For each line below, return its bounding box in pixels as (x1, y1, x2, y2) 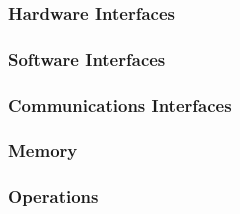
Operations (8, 184, 99, 209)
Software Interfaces (8, 46, 166, 71)
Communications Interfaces (8, 92, 232, 117)
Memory (8, 138, 78, 163)
